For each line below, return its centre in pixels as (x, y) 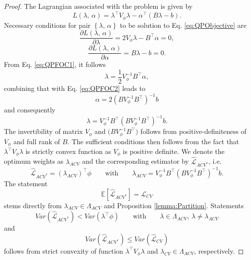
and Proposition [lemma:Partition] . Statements (174, 205)
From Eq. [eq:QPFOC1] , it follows (55, 64)
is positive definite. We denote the (174, 151)
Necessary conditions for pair (47, 25)
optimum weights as (34, 161)
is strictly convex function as (68, 151)
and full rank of (37, 141)
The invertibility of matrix (43, 131)
